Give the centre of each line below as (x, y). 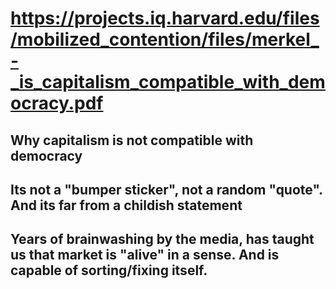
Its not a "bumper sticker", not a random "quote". (166, 189)
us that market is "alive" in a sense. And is (145, 255)
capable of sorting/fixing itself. (109, 270)
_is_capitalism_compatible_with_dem (168, 82)
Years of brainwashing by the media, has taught (162, 239)
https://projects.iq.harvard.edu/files (165, 18)
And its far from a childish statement (126, 205)
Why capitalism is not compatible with (132, 140)
